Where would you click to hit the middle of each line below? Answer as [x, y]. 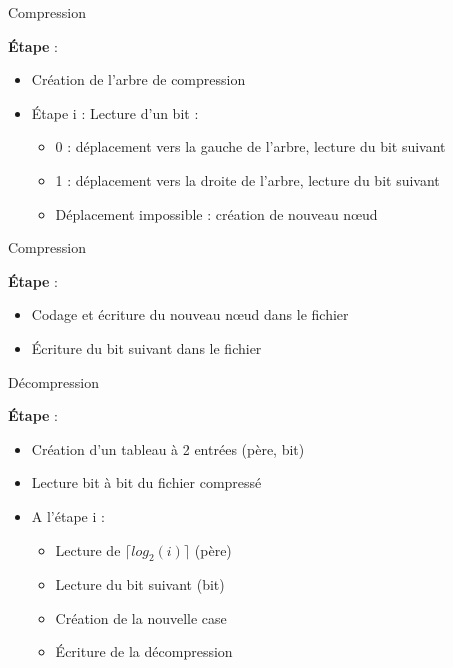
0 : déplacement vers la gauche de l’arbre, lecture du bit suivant [250, 146]
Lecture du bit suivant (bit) [140, 584]
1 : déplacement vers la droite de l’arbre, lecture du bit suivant [247, 179]
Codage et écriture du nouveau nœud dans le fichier [190, 314]
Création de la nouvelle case [141, 617]
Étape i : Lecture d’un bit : [115, 112]
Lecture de [88, 549]
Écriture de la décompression [144, 651]
